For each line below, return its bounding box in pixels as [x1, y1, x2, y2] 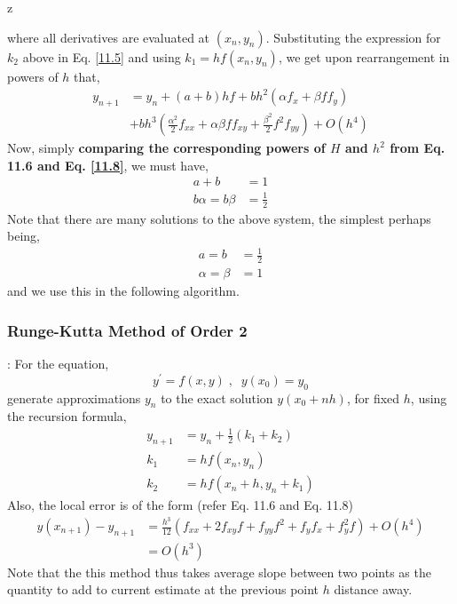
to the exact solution [161, 388, 273, 407]
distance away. [334, 580, 413, 599]
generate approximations [7, 388, 141, 407]
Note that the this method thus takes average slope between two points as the [7, 562, 431, 581]
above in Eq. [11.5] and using [22, 47, 181, 66]
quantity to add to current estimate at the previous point [7, 580, 319, 599]
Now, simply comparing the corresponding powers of [7, 139, 326, 157]
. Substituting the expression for [265, 28, 441, 46]
